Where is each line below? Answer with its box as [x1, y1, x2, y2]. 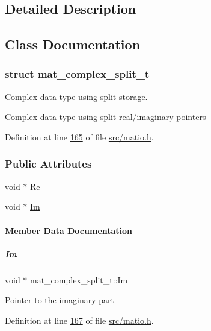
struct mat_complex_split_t [5, 66, 150, 81]
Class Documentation [5, 35, 141, 54]
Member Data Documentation [5, 224, 133, 236]
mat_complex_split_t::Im [30, 273, 128, 286]
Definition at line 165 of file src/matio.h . [5, 130, 154, 143]
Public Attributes [5, 156, 92, 171]
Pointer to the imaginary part [5, 294, 114, 306]
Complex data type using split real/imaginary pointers [5, 110, 206, 123]
